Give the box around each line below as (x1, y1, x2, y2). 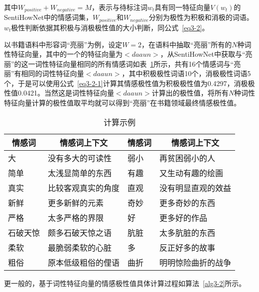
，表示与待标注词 (91, 2, 147, 12)
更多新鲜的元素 (48, 196, 104, 208)
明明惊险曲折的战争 (159, 256, 232, 268)
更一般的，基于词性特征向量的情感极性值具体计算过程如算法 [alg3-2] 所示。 (4, 278, 246, 288)
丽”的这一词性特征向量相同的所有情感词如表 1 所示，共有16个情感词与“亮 (4, 58, 241, 69)
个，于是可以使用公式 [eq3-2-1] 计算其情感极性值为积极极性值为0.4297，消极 (4, 78, 248, 88)
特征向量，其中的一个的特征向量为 (10, 49, 123, 59)
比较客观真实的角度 (48, 182, 120, 194)
